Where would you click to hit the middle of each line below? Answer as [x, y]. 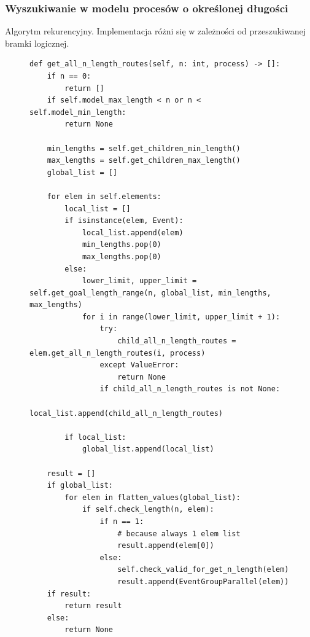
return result [93, 606]
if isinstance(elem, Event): [124, 221]
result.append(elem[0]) [166, 546]
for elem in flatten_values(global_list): [153, 497]
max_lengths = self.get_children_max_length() [144, 161]
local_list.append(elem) [133, 233]
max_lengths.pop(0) [122, 256]
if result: [69, 594]
